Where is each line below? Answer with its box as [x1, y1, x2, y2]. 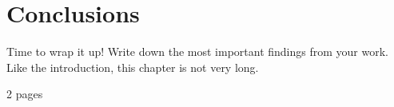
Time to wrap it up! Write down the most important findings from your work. [6, 43, 388, 60]
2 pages [6, 85, 43, 102]
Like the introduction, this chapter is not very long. [6, 58, 259, 75]
